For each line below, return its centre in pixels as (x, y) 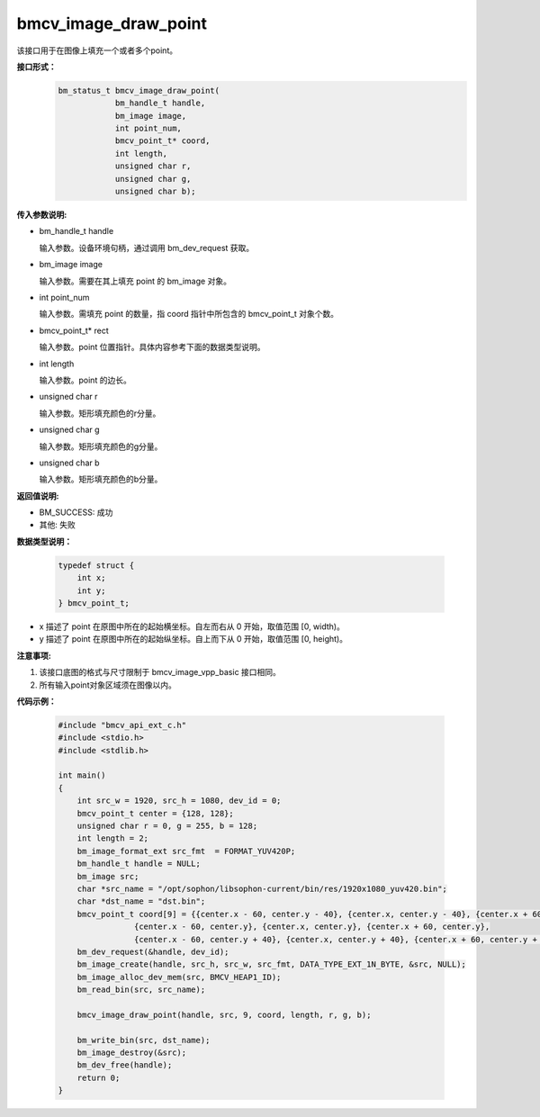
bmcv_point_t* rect (74, 330)
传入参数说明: (42, 215)
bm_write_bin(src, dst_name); (144, 1040)
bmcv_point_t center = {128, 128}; (155, 813)
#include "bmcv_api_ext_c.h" (122, 725)
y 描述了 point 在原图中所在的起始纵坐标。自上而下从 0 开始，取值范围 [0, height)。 (193, 639)
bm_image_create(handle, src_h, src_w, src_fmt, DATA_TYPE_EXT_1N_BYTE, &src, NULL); (272, 964)
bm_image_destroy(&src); (132, 1053)
